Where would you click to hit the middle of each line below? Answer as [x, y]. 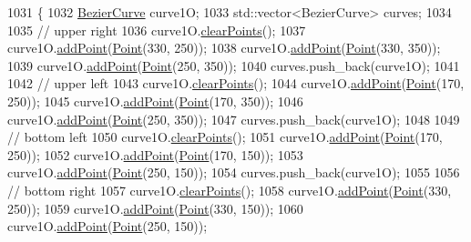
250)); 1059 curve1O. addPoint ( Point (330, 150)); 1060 [155, 208]
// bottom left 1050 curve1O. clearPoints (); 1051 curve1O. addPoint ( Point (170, [225, 137]
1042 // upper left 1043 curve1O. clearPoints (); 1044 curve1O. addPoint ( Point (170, [236, 83]
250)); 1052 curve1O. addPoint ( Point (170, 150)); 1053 [155, 154]
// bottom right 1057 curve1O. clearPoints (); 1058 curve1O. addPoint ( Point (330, [230, 190]
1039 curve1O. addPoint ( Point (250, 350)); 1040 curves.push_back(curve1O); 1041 [234, 65]
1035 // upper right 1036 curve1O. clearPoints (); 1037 [157, 30]
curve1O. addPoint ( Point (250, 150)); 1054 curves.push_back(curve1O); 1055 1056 [234, 172]
